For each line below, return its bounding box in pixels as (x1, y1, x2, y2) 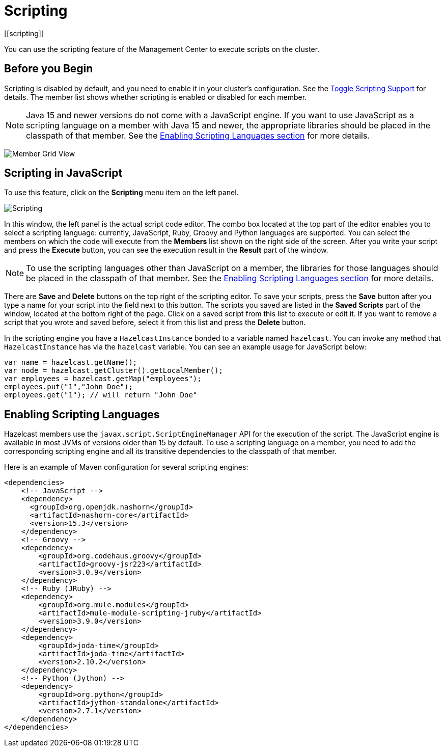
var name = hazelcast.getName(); (4, 358, 137, 367)
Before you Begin (4, 62, 93, 75)
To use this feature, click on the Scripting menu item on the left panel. (4, 188, 239, 197)
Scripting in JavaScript (4, 167, 123, 180)
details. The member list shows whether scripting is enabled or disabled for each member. (4, 92, 307, 101)
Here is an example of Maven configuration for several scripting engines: (4, 463, 248, 472)
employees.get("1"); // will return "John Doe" (4, 391, 198, 399)
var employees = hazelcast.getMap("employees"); (4, 374, 202, 383)
